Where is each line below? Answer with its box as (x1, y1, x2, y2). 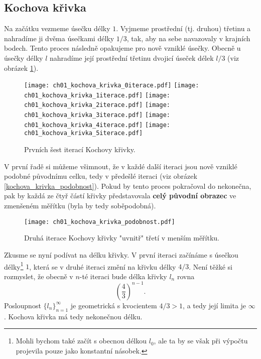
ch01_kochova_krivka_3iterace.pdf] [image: (24, 111, 171, 119)
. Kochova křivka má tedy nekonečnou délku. (4, 311, 143, 321)
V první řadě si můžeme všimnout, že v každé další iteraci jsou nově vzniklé (4, 161, 237, 171)
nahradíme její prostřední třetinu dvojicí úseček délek (49, 52, 214, 63)
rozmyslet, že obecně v (4, 271, 73, 281)
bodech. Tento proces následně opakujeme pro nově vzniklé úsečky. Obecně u (4, 43, 241, 53)
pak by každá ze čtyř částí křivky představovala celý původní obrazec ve (4, 190, 236, 201)
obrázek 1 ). (4, 62, 39, 73)
